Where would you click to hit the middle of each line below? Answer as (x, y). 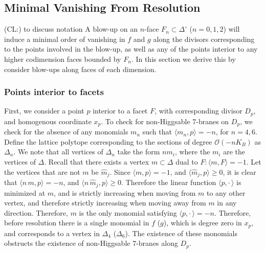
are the (234, 152)
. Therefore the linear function (169, 182)
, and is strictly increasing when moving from (125, 192)
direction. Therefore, (36, 212)
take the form (139, 152)
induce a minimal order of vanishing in (65, 39)
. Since (120, 171)
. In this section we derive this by (183, 59)
